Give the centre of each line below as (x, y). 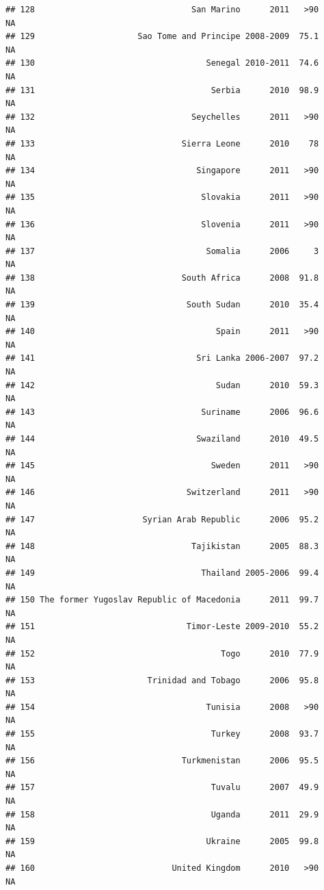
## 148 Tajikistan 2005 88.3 (162, 546)
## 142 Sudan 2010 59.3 (162, 385)
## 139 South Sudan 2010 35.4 (162, 305)
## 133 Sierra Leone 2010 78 (162, 143)
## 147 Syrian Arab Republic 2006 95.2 (162, 519)
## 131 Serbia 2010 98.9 (162, 90)
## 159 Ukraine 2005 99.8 (162, 841)
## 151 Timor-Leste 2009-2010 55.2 (162, 627)
